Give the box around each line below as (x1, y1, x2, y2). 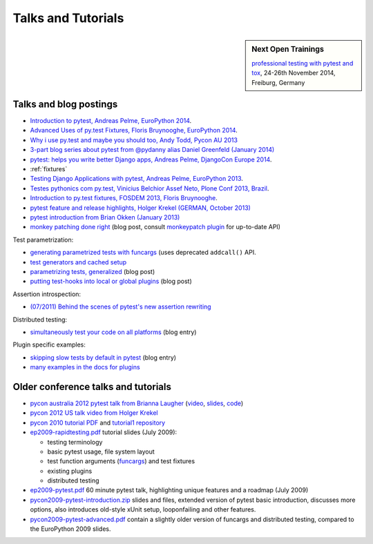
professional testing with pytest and (251, 59, 354, 67)
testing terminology (47, 438, 103, 446)
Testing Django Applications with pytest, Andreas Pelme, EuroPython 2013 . (30, 175, 243, 183)
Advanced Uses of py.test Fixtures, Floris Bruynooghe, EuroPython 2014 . (30, 126, 238, 135)
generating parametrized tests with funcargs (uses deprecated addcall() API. (30, 249, 256, 257)
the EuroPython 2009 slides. (30, 525, 111, 533)
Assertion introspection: (12, 290, 82, 298)
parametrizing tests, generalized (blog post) (30, 267, 155, 275)
